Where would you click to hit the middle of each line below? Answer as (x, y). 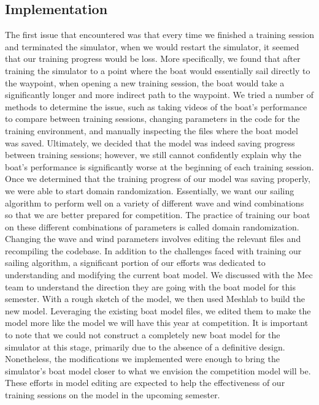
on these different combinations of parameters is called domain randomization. (152, 226)
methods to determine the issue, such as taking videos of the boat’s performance (156, 106)
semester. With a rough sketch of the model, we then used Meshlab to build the (155, 299)
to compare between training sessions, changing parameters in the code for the (152, 119)
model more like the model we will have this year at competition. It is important (157, 323)
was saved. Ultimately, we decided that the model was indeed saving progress (150, 142)
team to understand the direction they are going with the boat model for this (150, 286)
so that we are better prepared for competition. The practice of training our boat (158, 215)
